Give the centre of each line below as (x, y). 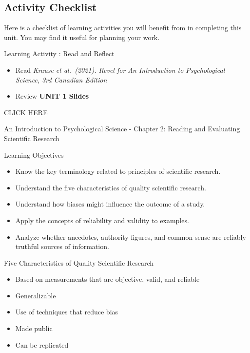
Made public (34, 328)
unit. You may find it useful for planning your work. (82, 37)
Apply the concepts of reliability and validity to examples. (102, 220)
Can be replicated (42, 344)
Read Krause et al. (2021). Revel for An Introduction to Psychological (120, 70)
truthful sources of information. (62, 246)
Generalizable (36, 295)
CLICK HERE (26, 112)
